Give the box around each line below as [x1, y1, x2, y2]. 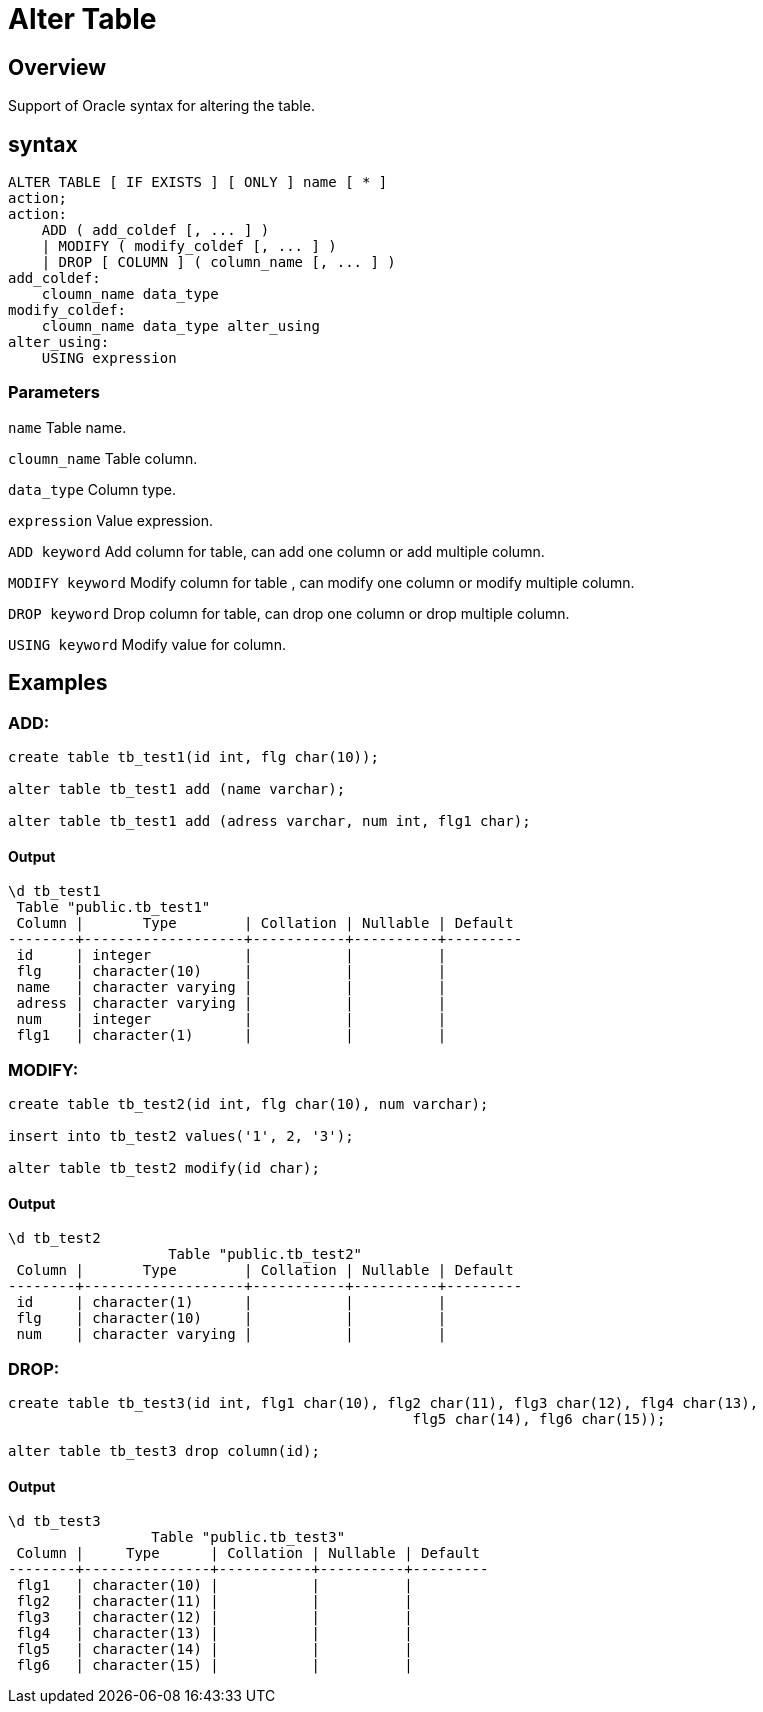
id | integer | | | [16, 947, 447, 964]
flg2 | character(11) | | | [16, 1593, 413, 1610]
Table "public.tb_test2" [168, 1246, 363, 1263]
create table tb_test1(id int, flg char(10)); [8, 748, 379, 765]
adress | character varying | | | [16, 995, 447, 1012]
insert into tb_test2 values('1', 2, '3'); [8, 1127, 354, 1144]
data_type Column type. [8, 480, 177, 498]
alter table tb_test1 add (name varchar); [8, 780, 346, 797]
